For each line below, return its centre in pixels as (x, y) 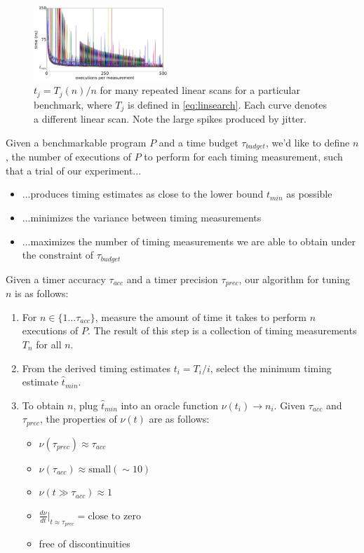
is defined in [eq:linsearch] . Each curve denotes (228, 104)
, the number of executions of (69, 157)
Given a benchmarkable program (76, 142)
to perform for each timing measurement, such (243, 157)
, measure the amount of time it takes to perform (201, 316)
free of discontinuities (85, 544)
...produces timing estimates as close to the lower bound (143, 194)
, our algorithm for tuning (295, 279)
